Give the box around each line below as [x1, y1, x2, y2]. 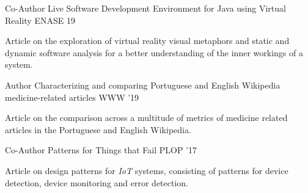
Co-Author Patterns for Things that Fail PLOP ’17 [5, 144, 197, 156]
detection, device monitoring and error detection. [5, 176, 189, 189]
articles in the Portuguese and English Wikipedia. [5, 123, 191, 136]
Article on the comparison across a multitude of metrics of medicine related [5, 111, 288, 124]
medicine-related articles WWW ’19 [5, 90, 139, 103]
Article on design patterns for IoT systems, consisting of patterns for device [5, 164, 288, 177]
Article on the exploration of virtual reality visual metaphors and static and [5, 34, 290, 47]
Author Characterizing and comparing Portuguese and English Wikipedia [5, 78, 280, 91]
